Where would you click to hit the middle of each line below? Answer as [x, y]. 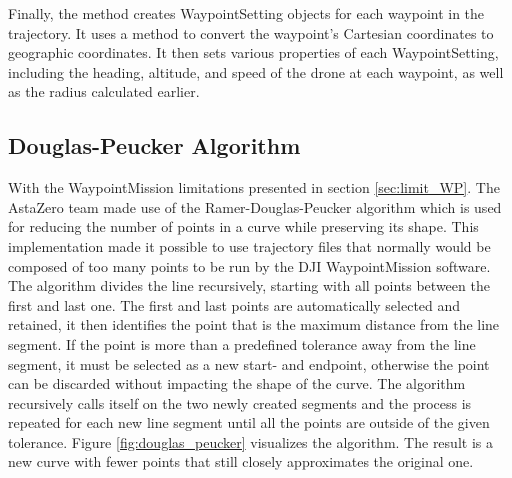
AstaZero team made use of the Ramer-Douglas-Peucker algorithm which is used [255, 206]
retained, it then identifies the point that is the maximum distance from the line [254, 324]
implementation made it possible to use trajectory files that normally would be [249, 245]
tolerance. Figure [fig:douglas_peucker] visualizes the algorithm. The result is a [250, 441]
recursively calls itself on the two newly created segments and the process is [240, 402]
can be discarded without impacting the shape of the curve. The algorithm [237, 383]
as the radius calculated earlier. [104, 91]
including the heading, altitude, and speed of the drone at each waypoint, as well [256, 71]
